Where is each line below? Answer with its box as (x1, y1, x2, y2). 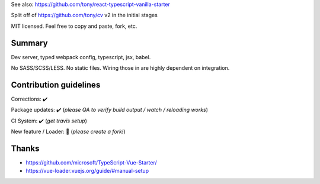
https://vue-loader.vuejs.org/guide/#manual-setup (25, 167, 149, 175)
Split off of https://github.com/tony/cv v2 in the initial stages (11, 12, 158, 19)
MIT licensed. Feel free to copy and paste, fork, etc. (11, 22, 137, 30)
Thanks (11, 143, 40, 153)
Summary (11, 38, 48, 48)
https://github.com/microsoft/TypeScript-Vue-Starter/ (25, 159, 157, 166)
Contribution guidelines (11, 80, 101, 90)
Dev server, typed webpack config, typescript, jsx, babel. (11, 53, 151, 60)
